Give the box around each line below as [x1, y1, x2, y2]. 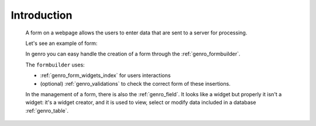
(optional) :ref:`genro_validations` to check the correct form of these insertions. [40, 80, 231, 87]
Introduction [11, 9, 73, 22]
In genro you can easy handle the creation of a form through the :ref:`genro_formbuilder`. [25, 50, 241, 58]
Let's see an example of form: [25, 40, 98, 47]
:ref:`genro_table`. [25, 107, 68, 114]
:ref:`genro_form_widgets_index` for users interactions [40, 72, 171, 79]
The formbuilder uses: [25, 61, 85, 68]
